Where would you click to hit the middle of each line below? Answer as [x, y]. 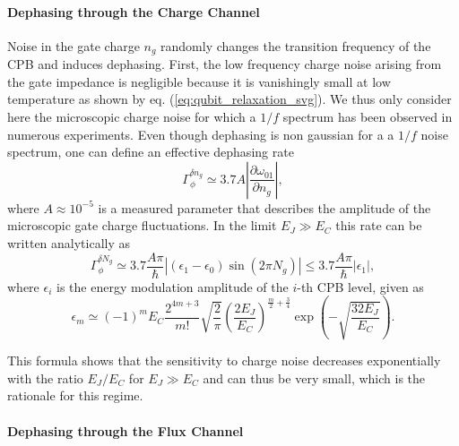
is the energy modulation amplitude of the [173, 286]
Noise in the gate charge [74, 45]
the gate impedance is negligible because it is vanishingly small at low [199, 81]
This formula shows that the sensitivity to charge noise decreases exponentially [224, 360]
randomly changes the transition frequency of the [296, 45]
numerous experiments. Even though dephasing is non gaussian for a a [201, 134]
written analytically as [69, 243]
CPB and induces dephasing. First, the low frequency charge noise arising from [225, 64]
